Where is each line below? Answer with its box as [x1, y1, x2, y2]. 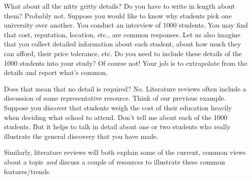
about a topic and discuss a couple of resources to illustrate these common [4, 156, 225, 166]
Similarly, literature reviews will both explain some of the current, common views [4, 147, 246, 157]
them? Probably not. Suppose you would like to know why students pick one [4, 10, 232, 20]
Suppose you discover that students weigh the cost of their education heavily [4, 102, 232, 112]
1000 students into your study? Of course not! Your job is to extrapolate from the [4, 58, 248, 68]
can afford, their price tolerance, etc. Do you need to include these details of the [4, 48, 242, 58]
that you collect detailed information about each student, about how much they [4, 39, 241, 49]
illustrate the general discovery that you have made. [4, 131, 158, 141]
